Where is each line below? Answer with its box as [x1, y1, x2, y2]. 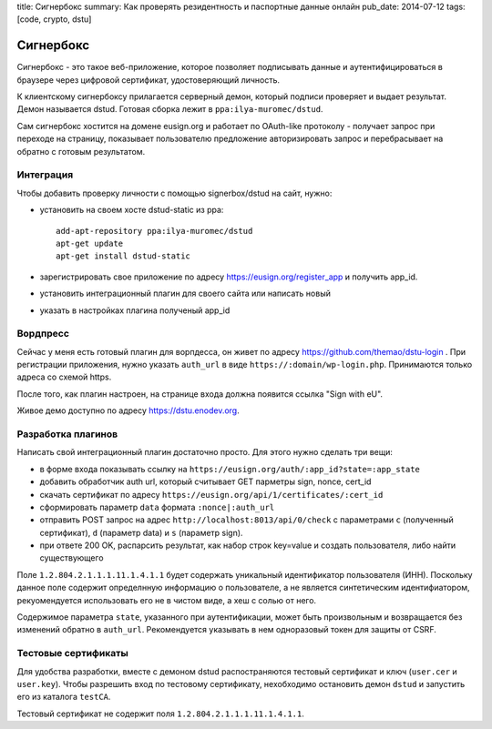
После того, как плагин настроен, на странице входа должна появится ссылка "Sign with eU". [16, 388, 383, 400]
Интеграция [16, 168, 74, 181]
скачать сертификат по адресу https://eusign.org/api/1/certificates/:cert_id [39, 489, 384, 500]
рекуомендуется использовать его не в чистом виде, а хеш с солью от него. [16, 594, 317, 605]
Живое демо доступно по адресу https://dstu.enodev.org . [16, 405, 241, 416]
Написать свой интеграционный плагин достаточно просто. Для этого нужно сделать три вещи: [16, 447, 394, 458]
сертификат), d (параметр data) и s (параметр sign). [39, 527, 243, 538]
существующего [39, 552, 104, 563]
